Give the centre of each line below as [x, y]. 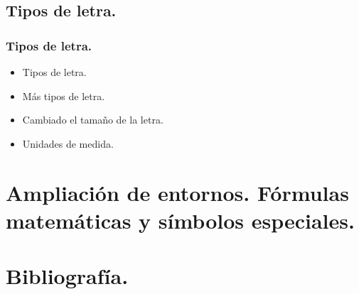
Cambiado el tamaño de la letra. [93, 120]
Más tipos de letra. [64, 96]
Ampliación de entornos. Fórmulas [177, 192]
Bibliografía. [67, 276]
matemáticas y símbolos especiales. [180, 220]
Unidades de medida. [68, 143]
